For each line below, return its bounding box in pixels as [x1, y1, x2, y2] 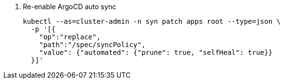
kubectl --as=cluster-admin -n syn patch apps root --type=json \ [23, 17, 281, 25]
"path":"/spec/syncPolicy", [39, 41, 146, 49]
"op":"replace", [39, 33, 101, 41]
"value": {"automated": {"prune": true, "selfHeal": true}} [39, 49, 273, 56]
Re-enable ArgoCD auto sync [23, 2, 117, 11]
